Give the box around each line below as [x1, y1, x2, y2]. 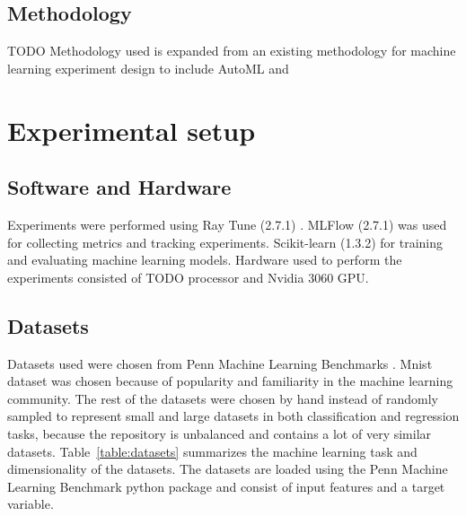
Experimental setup [7, 111, 256, 148]
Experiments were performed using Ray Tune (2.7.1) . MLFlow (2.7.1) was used [7, 214, 447, 233]
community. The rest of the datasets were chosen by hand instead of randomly [7, 389, 438, 407]
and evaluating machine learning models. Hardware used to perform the [7, 250, 402, 269]
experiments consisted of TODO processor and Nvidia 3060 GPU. [7, 267, 369, 286]
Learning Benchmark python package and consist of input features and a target [7, 477, 445, 495]
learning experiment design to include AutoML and [7, 58, 289, 77]
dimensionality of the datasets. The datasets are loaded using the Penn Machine [7, 459, 448, 478]
